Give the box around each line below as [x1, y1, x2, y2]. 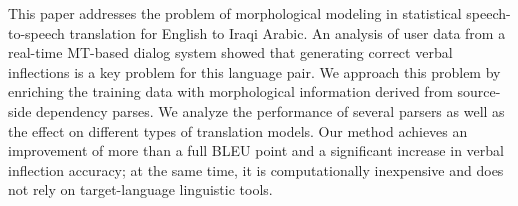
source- [457, 81, 501, 102]
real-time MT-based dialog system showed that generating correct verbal [8, 42, 453, 63]
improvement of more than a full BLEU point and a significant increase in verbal [8, 140, 504, 161]
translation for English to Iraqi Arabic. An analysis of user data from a [69, 22, 506, 43]
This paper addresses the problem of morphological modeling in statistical [8, 3, 462, 23]
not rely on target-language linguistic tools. [8, 179, 273, 200]
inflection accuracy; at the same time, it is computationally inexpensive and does [8, 159, 504, 180]
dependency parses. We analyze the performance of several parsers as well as [36, 100, 505, 121]
